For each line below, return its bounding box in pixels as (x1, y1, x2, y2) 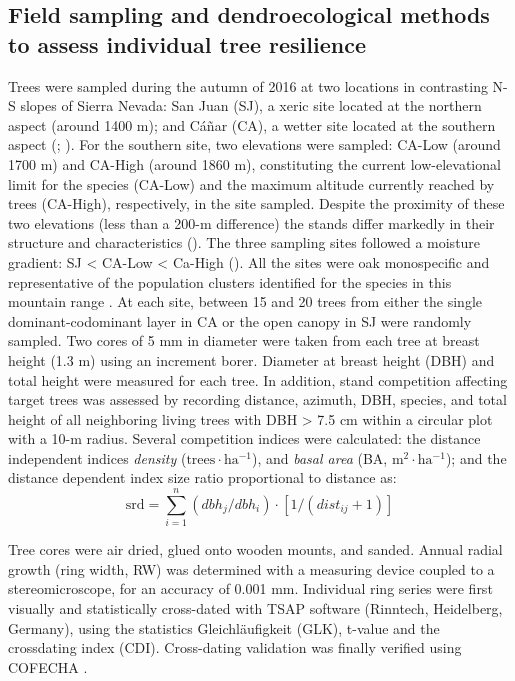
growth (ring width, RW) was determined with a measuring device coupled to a (8, 558, 495, 579)
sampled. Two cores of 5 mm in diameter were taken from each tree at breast (8, 330, 480, 351)
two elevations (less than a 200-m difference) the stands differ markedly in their (8, 212, 495, 233)
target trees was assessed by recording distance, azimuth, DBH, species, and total (8, 389, 507, 410)
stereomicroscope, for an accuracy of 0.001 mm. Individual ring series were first (8, 578, 493, 599)
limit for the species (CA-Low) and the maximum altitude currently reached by (8, 173, 495, 194)
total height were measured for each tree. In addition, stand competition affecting (8, 369, 508, 390)
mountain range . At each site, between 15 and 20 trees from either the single (8, 291, 483, 312)
